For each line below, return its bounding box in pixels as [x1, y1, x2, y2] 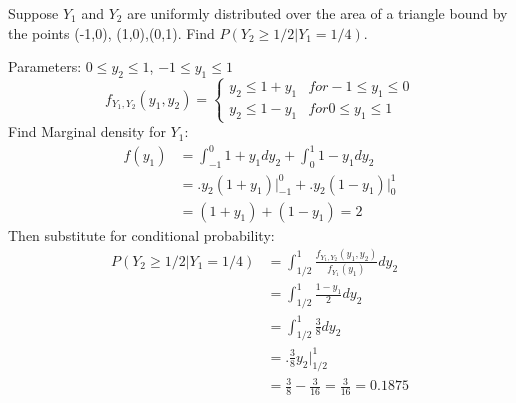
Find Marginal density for [8, 121, 166, 142]
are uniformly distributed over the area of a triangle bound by [127, 3, 508, 23]
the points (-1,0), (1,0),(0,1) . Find [8, 22, 215, 43]
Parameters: [8, 56, 82, 77]
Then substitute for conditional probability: [8, 224, 275, 245]
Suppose [8, 3, 59, 23]
